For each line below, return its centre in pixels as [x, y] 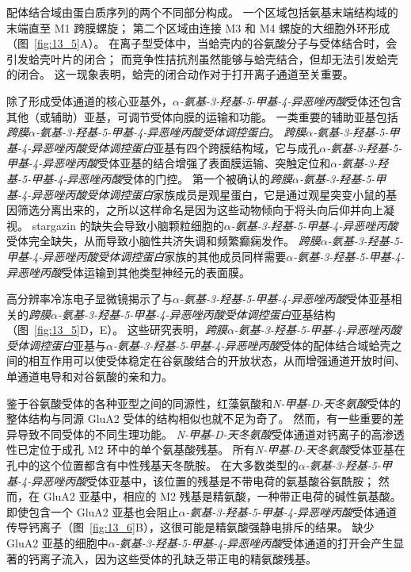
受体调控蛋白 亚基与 [56, 345]
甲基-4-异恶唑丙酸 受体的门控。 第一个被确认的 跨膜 [162, 178]
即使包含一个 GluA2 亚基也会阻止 [93, 511]
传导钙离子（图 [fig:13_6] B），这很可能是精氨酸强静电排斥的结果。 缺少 [190, 527]
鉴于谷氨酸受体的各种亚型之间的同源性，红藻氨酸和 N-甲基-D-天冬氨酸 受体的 [204, 403]
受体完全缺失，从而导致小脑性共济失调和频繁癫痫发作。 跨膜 [164, 241]
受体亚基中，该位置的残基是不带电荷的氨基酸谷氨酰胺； [231, 480]
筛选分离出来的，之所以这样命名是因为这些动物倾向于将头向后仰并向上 [200, 210]
